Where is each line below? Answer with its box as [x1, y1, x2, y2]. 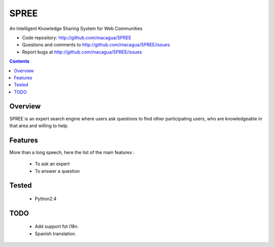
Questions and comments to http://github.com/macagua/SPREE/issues [22, 42, 170, 48]
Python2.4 [35, 196, 57, 202]
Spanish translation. [35, 230, 77, 236]
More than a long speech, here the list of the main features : [9, 149, 134, 155]
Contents [9, 58, 30, 65]
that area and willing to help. [9, 122, 68, 129]
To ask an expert [35, 161, 70, 167]
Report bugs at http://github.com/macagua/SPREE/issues [22, 49, 142, 55]
